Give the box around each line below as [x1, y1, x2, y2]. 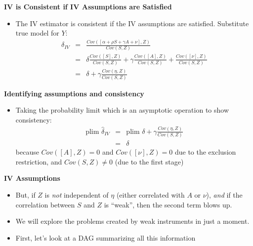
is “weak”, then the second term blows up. [104, 199, 232, 209]
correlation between [15, 199, 75, 209]
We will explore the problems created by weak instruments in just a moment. [15, 216, 250, 226]
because [15, 147, 39, 157]
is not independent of [44, 190, 109, 200]
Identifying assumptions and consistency [4, 88, 144, 98]
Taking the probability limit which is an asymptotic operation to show [15, 105, 229, 115]
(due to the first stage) [115, 156, 184, 166]
